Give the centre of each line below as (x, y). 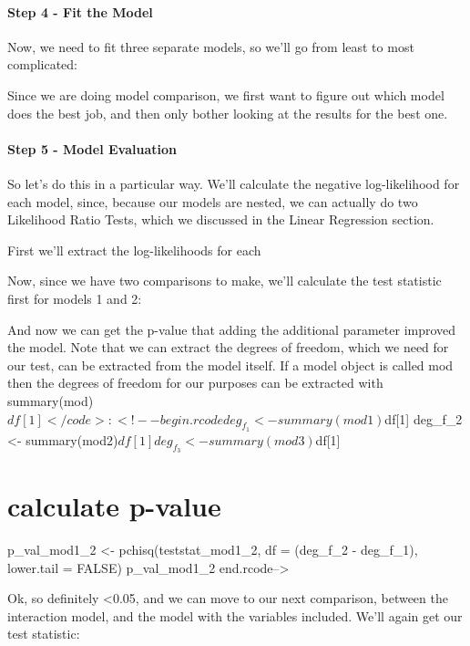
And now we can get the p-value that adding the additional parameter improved (232, 329)
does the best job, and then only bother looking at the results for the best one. (228, 113)
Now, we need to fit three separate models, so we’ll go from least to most (211, 46)
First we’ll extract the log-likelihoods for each (134, 250)
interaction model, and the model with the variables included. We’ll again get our (235, 615)
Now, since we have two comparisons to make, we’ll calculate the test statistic (225, 281)
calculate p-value (114, 506)
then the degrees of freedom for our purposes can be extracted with (195, 383)
